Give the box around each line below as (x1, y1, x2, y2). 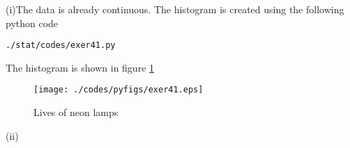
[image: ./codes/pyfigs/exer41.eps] (33, 85, 204, 95)
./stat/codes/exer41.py (6, 40, 116, 51)
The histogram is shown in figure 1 (6, 60, 155, 74)
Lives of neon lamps (33, 105, 119, 120)
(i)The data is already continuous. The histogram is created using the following (6, 2, 344, 16)
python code (6, 15, 59, 30)
